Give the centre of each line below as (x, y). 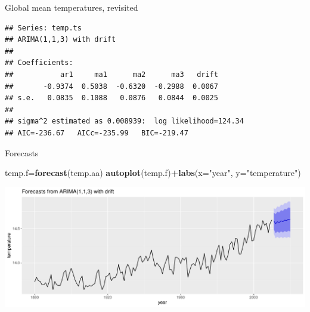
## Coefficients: (39, 63)
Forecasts (22, 152)
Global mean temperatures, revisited (72, 7)
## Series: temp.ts (43, 28)
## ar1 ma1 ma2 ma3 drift (111, 74)
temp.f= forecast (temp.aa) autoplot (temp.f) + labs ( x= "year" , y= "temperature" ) (153, 173)
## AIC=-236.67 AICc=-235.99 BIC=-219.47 (97, 133)
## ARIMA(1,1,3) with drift (61, 40)
